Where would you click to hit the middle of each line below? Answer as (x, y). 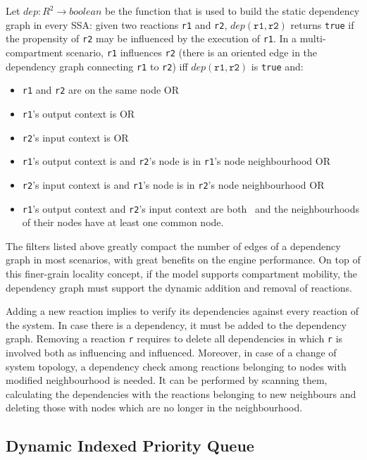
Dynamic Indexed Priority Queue (130, 446)
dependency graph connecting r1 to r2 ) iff (97, 66)
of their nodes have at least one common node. (123, 222)
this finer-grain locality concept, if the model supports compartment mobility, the (181, 273)
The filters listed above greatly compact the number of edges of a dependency (173, 245)
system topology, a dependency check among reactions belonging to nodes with (176, 366)
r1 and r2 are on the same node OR (101, 90)
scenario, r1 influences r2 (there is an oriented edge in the (192, 52)
